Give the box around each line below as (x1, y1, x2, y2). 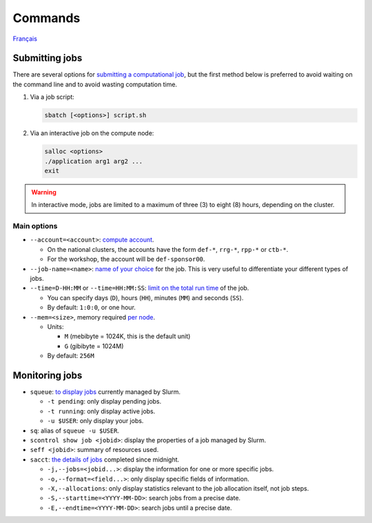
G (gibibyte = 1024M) (64, 342, 124, 350)
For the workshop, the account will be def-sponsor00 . (47, 255, 205, 264)
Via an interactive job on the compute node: (30, 129, 154, 137)
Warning (31, 188, 56, 196)
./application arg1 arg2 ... (44, 157, 143, 165)
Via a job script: (30, 93, 75, 101)
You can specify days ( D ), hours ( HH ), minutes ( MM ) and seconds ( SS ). (47, 293, 244, 302)
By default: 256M (47, 352, 94, 360)
